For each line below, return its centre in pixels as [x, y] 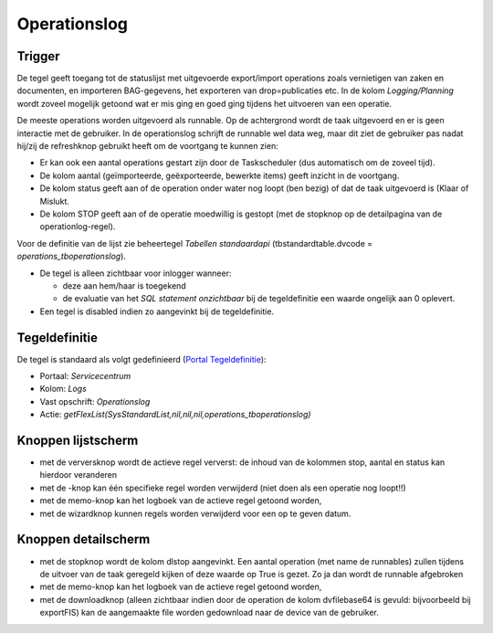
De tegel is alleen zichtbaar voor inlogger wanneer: [136, 273]
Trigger [38, 56]
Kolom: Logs [63, 389]
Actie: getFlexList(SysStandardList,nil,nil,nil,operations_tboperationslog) [175, 415]
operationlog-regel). [78, 227]
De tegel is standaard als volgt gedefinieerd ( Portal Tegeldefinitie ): [142, 359]
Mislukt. [55, 201]
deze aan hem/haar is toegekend [124, 285]
